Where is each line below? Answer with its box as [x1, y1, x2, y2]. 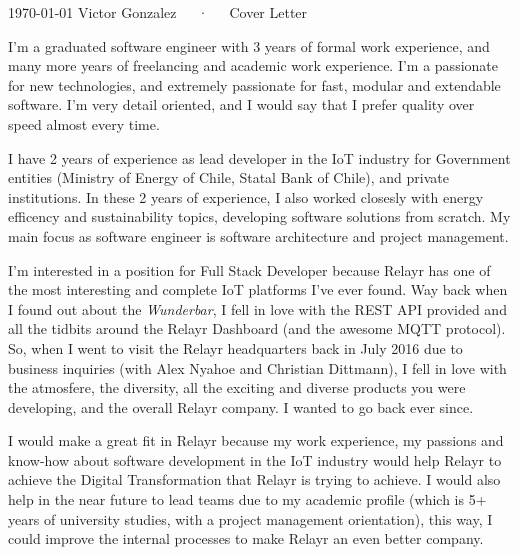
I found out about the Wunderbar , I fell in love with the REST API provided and [8, 298, 507, 319]
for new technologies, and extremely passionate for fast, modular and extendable [8, 74, 501, 95]
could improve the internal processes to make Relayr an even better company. [8, 528, 484, 549]
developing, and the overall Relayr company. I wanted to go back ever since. [8, 396, 474, 417]
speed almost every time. [8, 113, 160, 134]
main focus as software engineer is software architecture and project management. [8, 225, 509, 246]
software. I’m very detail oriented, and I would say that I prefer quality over [8, 94, 475, 115]
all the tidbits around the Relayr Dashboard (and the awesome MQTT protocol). [8, 318, 506, 339]
